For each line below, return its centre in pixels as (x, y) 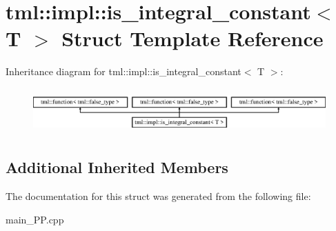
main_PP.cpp (35, 219)
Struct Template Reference (192, 38)
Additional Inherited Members (117, 167)
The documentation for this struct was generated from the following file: (158, 196)
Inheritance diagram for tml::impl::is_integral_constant (123, 71)
